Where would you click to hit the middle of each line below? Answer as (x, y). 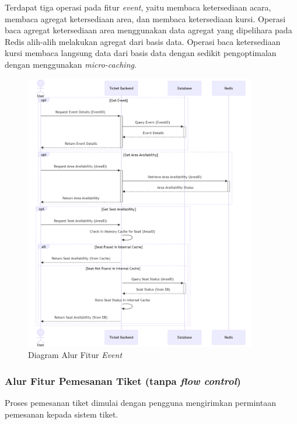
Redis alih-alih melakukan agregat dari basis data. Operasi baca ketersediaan (143, 41)
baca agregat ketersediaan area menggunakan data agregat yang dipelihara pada (148, 30)
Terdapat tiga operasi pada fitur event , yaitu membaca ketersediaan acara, (138, 7)
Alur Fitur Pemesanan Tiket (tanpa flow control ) (123, 380)
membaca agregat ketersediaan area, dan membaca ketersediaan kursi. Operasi (145, 18)
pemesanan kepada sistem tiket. (62, 414)
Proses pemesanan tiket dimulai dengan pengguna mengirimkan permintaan (140, 403)
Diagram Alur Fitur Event (75, 355)
